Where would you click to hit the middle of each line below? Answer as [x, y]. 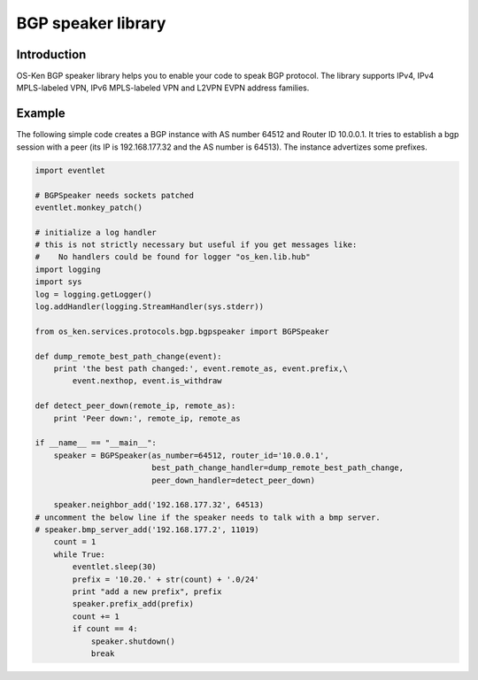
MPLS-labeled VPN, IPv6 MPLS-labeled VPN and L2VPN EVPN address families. [163, 88]
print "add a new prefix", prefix [147, 592]
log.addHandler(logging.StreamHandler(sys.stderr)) [150, 307]
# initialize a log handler [96, 232]
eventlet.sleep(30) [114, 567]
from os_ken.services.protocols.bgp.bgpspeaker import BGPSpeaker [182, 331]
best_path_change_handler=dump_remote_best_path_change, [278, 468]
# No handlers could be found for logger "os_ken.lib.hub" [173, 257]
